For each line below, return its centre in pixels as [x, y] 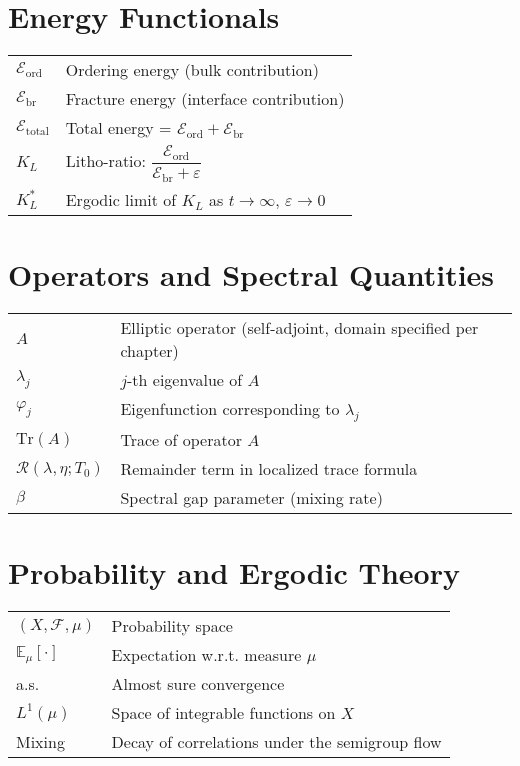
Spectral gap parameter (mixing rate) [251, 498]
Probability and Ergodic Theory [234, 572]
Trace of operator [181, 440]
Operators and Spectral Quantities [251, 274]
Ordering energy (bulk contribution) [192, 70]
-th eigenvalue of [185, 379]
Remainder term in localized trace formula [269, 469]
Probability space [172, 626]
